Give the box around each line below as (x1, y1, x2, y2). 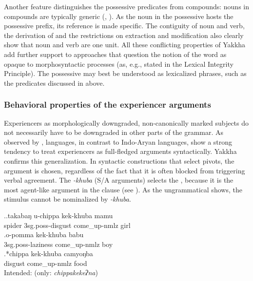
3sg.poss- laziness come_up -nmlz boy (4, 239, 113, 249)
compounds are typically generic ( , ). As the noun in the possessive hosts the (4, 11, 234, 21)
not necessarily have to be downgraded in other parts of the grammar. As (4, 127, 224, 137)
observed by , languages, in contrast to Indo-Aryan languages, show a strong (4, 136, 233, 147)
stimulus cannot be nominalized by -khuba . (4, 194, 131, 204)
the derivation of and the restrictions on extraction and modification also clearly (4, 30, 244, 40)
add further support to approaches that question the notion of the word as (4, 49, 227, 59)
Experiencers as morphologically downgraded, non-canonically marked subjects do (4, 117, 249, 128)
